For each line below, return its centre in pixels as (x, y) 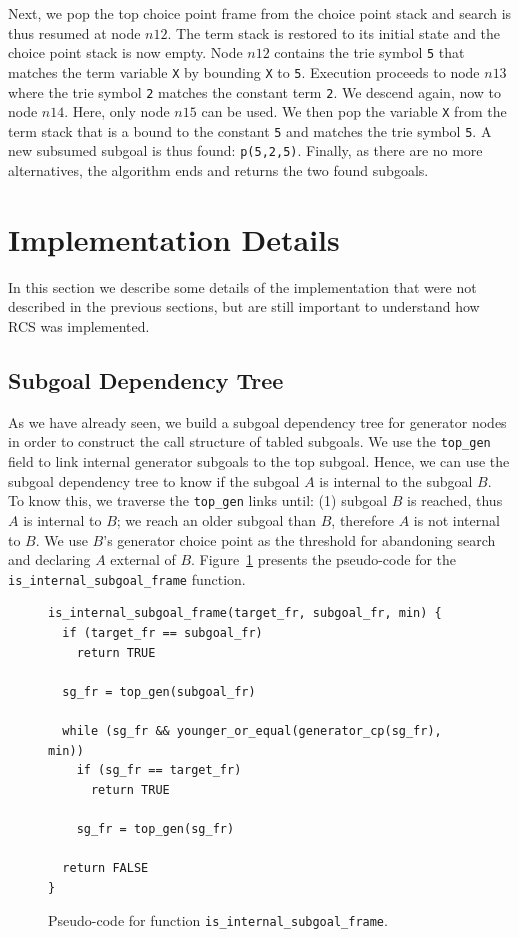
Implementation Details (174, 238)
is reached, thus (455, 500)
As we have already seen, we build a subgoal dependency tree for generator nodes (257, 421)
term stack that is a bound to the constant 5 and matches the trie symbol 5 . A (250, 130)
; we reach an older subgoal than (216, 519)
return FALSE (105, 868)
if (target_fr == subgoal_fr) (162, 632)
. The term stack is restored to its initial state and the (334, 32)
